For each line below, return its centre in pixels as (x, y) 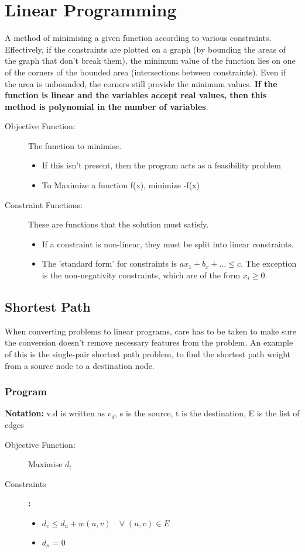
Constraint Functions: (44, 204)
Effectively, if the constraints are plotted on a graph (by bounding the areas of (145, 49)
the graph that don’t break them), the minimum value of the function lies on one (150, 61)
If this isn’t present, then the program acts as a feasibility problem (161, 165)
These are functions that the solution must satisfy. (119, 224)
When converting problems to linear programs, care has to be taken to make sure (150, 331)
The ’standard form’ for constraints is (109, 263)
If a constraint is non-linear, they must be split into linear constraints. (168, 244)
